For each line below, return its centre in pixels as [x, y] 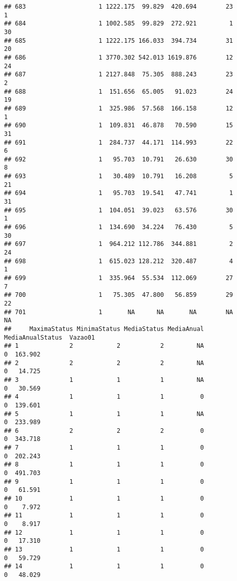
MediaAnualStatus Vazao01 [49, 337]
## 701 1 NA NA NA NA [119, 312]
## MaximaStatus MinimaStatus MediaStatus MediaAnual [104, 329]
